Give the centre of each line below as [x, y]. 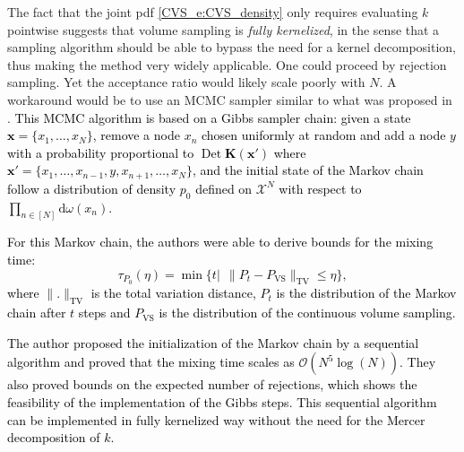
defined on [224, 188]
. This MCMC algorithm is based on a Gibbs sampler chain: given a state [209, 117]
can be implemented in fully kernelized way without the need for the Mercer [216, 419]
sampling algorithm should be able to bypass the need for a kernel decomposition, [232, 47]
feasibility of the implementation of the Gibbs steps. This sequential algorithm [222, 402]
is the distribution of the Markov [366, 293]
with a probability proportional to [101, 152]
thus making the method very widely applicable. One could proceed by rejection [227, 64]
